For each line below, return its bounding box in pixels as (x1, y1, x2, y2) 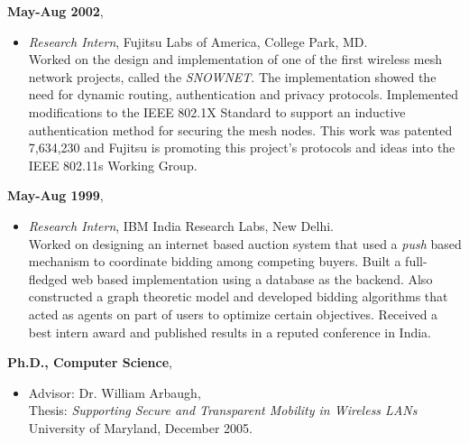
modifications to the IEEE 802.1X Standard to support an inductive (28, 102, 406, 121)
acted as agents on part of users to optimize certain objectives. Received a (28, 304, 438, 323)
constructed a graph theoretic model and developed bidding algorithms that (28, 287, 448, 306)
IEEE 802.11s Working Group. (28, 155, 198, 174)
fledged (28, 269, 68, 288)
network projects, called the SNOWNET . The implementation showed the (28, 67, 437, 86)
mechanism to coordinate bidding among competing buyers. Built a (28, 252, 401, 271)
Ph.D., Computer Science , (7, 353, 173, 372)
